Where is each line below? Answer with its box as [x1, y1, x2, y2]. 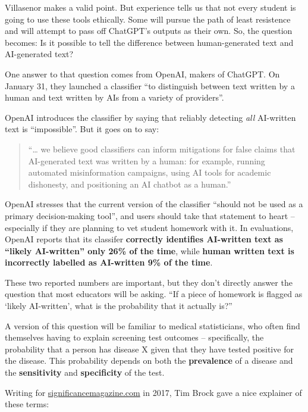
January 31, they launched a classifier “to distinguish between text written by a [5, 79, 295, 92]
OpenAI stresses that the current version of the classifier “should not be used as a [5, 198, 303, 210]
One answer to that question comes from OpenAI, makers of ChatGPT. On [5, 67, 280, 80]
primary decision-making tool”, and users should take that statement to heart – [5, 209, 295, 221]
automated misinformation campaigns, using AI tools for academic [28, 166, 271, 179]
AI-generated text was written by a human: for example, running [28, 154, 265, 167]
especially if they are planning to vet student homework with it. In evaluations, [5, 221, 294, 233]
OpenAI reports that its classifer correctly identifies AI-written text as [5, 233, 283, 245]
